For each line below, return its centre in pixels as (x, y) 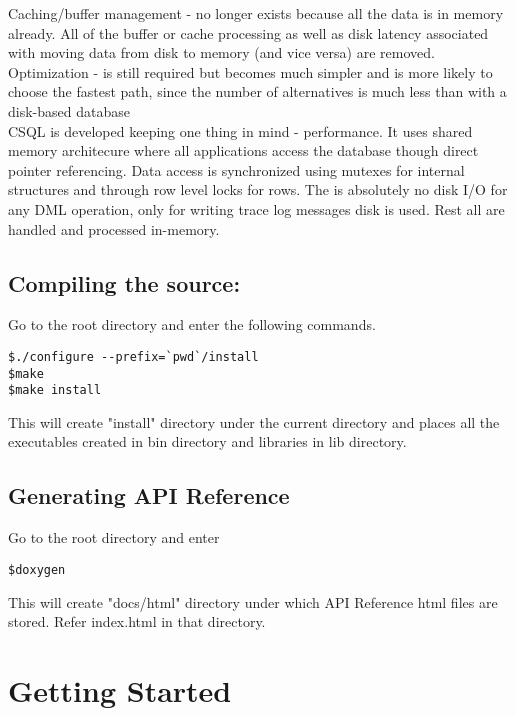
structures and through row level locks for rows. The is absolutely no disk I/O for (258, 189)
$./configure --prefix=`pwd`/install (133, 356)
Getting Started (120, 689)
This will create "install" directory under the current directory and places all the (254, 421)
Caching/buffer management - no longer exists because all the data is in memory (256, 13)
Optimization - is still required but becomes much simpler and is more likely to (250, 71)
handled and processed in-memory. (114, 228)
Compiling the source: (124, 282)
